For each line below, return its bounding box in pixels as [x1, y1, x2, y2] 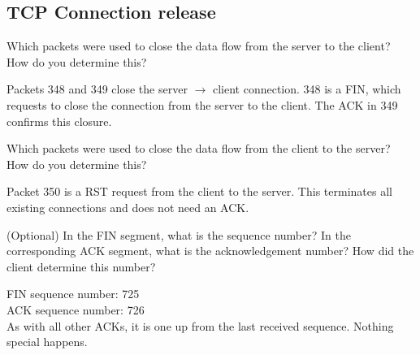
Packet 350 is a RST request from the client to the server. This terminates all [6, 183, 392, 200]
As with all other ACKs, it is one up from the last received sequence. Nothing [6, 317, 394, 334]
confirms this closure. [6, 112, 112, 129]
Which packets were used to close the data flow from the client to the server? [6, 140, 391, 157]
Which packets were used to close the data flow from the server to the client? [6, 37, 391, 54]
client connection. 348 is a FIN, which [212, 80, 401, 97]
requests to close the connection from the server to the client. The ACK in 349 [6, 96, 398, 113]
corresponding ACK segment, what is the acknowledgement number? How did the [6, 242, 414, 259]
